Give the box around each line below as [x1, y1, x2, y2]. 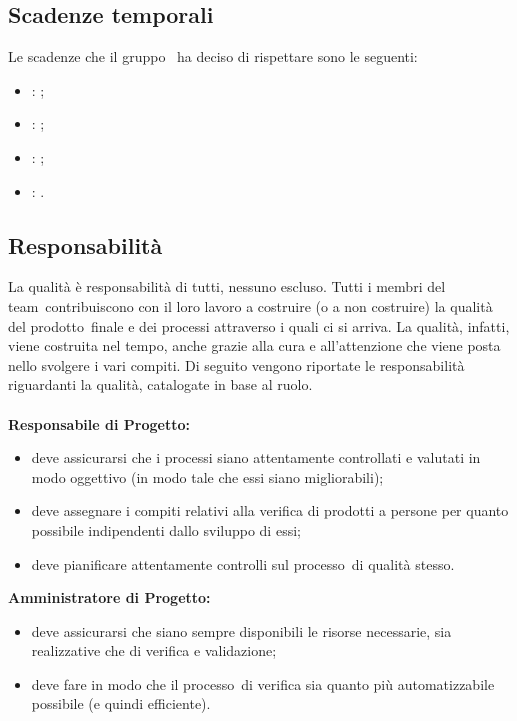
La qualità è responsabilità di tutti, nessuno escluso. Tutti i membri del [8, 276, 446, 297]
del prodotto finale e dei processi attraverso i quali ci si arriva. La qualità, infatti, [8, 315, 510, 336]
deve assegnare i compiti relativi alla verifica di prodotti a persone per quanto [31, 500, 509, 521]
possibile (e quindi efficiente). [31, 693, 211, 714]
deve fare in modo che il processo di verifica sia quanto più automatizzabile [31, 673, 495, 694]
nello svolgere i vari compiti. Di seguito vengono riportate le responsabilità [8, 354, 465, 375]
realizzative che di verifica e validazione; [31, 640, 277, 661]
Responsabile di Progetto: [8, 413, 190, 434]
